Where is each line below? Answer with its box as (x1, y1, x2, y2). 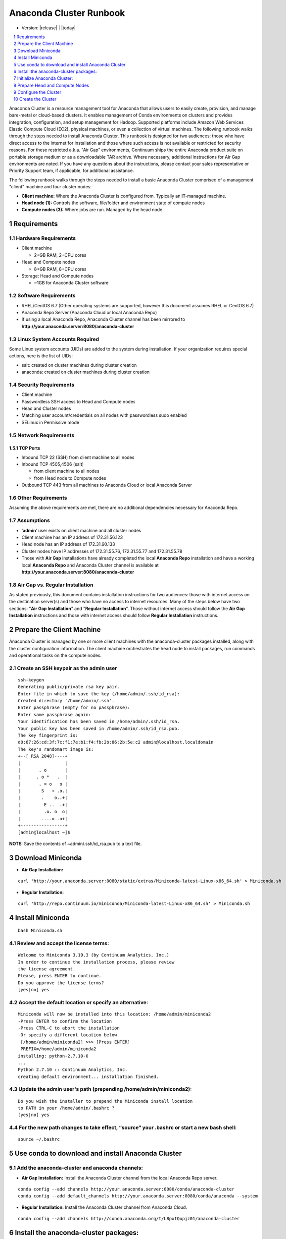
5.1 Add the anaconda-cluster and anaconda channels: (9, 1165, 143, 1172)
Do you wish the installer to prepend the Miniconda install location (18, 1098, 193, 1104)
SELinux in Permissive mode (21, 419, 79, 425)
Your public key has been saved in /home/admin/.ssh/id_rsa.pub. (18, 726, 180, 731)
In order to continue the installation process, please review (18, 959, 175, 965)
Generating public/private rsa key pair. (18, 684, 120, 690)
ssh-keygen (18, 677, 45, 682)
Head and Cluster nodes (21, 405, 71, 411)
